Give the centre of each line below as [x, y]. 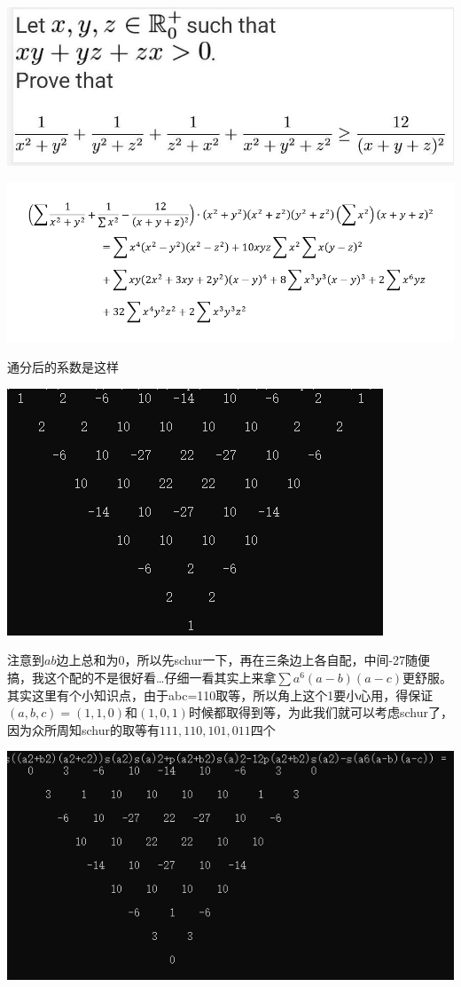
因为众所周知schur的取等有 [84, 729]
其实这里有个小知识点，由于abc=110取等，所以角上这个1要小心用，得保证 [220, 695]
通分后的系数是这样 [63, 367]
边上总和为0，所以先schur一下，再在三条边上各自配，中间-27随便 [243, 660]
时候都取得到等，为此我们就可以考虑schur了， [320, 712]
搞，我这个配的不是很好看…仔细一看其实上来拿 [142, 678]
